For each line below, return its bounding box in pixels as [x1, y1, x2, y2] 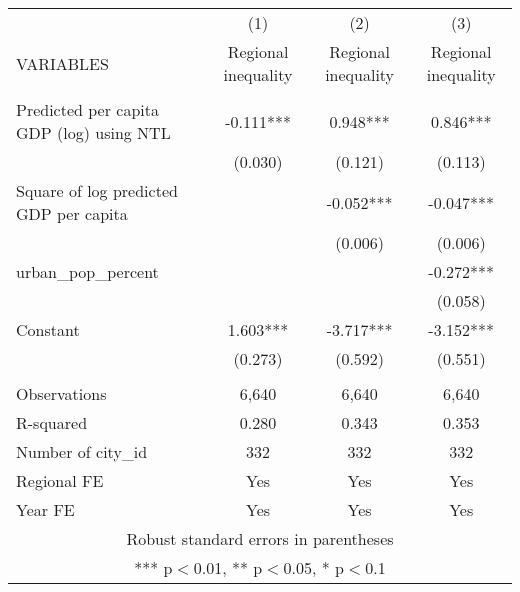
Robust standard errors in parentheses [126, 527, 394, 550]
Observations [16, 382, 107, 405]
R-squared [16, 411, 88, 434]
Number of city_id [16, 440, 148, 463]
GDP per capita [16, 202, 128, 225]
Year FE [16, 498, 75, 521]
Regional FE [16, 469, 104, 492]
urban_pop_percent [16, 260, 159, 283]
